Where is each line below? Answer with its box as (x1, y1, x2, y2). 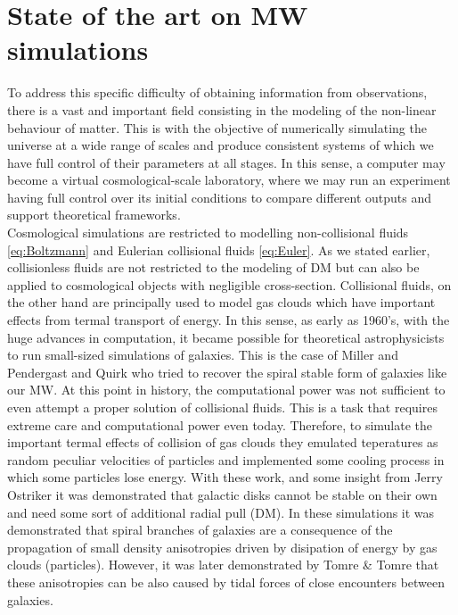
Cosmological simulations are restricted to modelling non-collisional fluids (7, 223, 409, 242)
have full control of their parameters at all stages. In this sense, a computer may (7, 153, 446, 171)
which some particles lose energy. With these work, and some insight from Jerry (7, 468, 443, 486)
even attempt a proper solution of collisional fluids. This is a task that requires (7, 398, 438, 416)
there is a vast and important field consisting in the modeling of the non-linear (7, 100, 437, 119)
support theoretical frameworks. (7, 205, 181, 224)
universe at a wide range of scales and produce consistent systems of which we (7, 136, 434, 154)
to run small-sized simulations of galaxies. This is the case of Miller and (7, 345, 398, 364)
